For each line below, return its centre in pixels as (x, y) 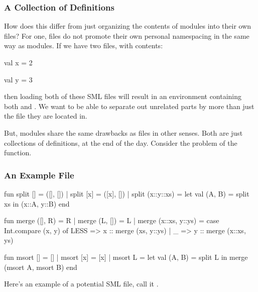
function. (18, 153)
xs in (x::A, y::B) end (37, 203)
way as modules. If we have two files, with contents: (84, 45)
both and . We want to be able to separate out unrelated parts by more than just (129, 106)
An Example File (39, 175)
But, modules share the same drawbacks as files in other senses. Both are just (123, 132)
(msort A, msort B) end (41, 267)
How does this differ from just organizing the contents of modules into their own (128, 26)
